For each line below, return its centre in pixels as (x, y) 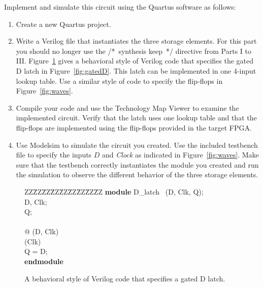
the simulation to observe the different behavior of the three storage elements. (137, 174)
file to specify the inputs (54, 155)
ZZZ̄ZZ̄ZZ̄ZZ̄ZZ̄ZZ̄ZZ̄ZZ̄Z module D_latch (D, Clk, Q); (114, 191)
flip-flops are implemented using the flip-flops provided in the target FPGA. (134, 127)
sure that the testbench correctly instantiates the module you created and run (137, 164)
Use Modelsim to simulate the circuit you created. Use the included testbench (137, 145)
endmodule (44, 261)
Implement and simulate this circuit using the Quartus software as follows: (120, 7)
